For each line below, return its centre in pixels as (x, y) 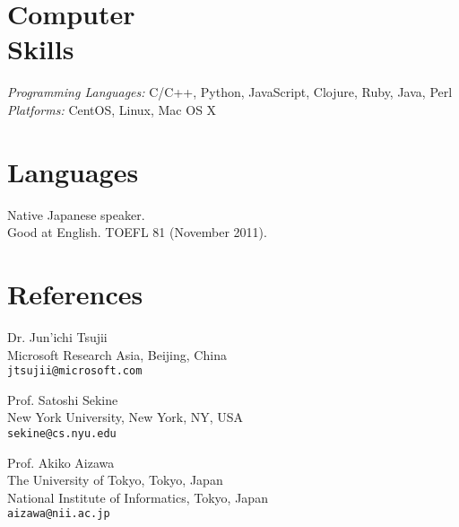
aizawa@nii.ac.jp (59, 514)
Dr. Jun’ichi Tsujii (57, 336)
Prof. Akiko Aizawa (61, 462)
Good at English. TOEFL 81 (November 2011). (137, 232)
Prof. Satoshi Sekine (63, 399)
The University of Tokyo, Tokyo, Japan (115, 480)
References (75, 294)
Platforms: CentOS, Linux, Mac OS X (112, 109)
